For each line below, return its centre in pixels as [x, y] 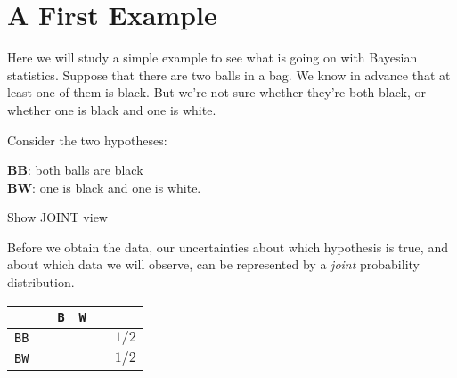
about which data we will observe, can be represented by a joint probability [213, 264]
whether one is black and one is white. [112, 109]
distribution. [41, 282]
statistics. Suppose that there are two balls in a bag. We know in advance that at [229, 74]
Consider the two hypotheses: [87, 140]
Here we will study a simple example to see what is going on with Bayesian [212, 58]
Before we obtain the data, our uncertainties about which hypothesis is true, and [228, 247]
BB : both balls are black [75, 170]
